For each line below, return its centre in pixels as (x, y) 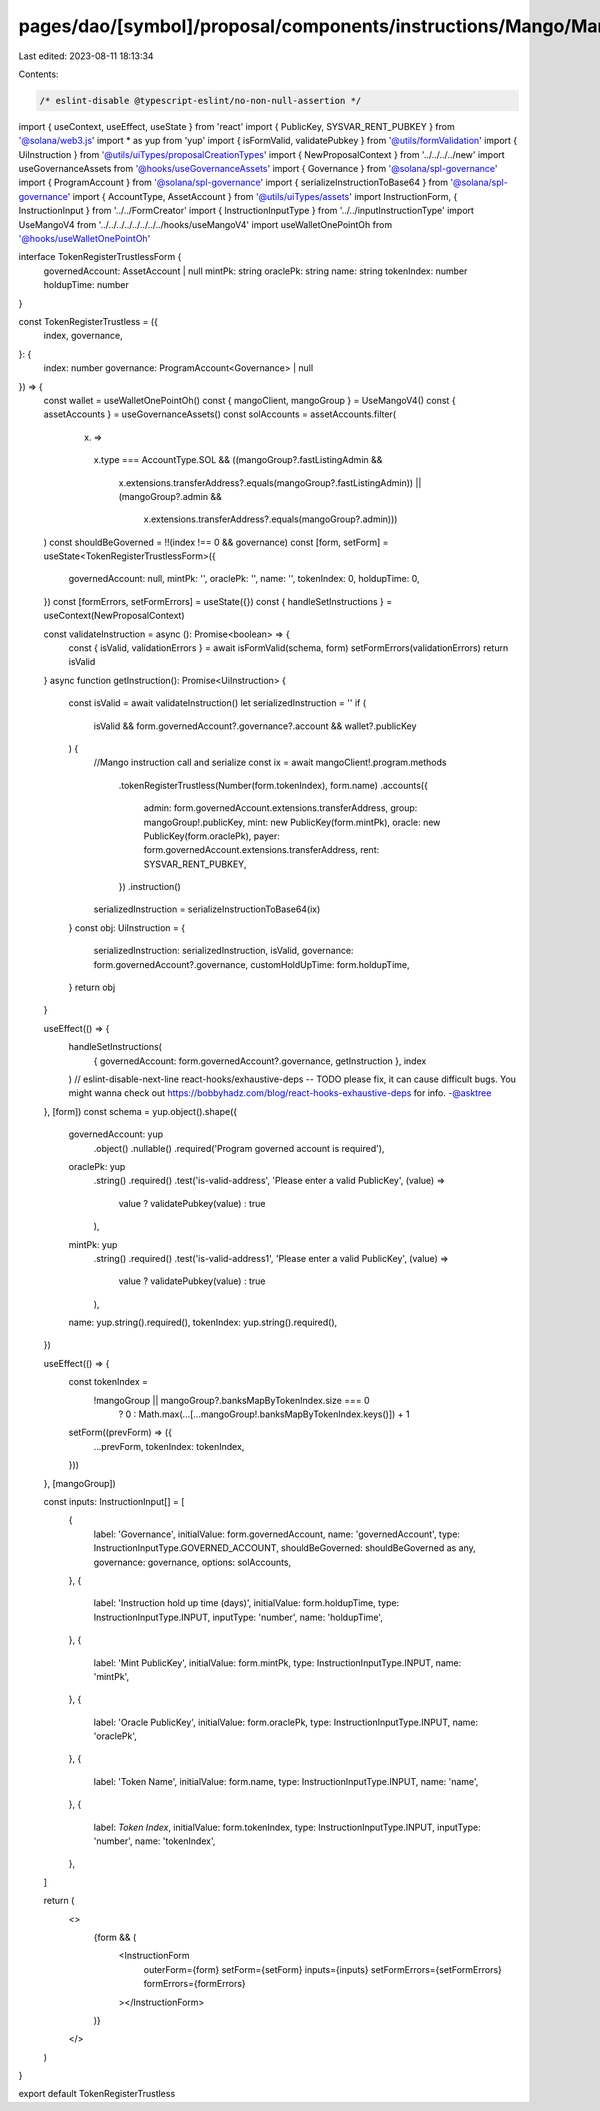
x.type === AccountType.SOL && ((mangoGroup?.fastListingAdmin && (238, 460)
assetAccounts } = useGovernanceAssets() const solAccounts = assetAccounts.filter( (220, 414)
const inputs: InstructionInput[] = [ (114, 1501)
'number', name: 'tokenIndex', (154, 1841)
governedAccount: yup (116, 1134)
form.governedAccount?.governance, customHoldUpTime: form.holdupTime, (251, 964)
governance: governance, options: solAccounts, (192, 1562)
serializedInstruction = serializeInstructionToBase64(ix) (207, 909)
